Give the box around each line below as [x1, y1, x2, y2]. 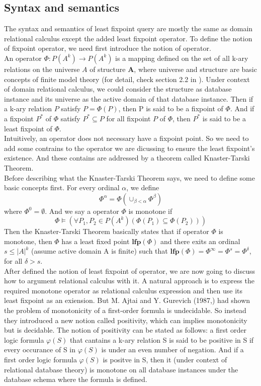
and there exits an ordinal [160, 236, 240, 246]
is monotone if [128, 205, 172, 216]
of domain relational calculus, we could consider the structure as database [4, 84, 232, 94]
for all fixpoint [106, 113, 151, 123]
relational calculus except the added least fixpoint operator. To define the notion [4, 33, 252, 43]
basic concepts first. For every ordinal [4, 182, 120, 193]
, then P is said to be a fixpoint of [118, 103, 223, 114]
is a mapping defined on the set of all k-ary [115, 52, 248, 63]
